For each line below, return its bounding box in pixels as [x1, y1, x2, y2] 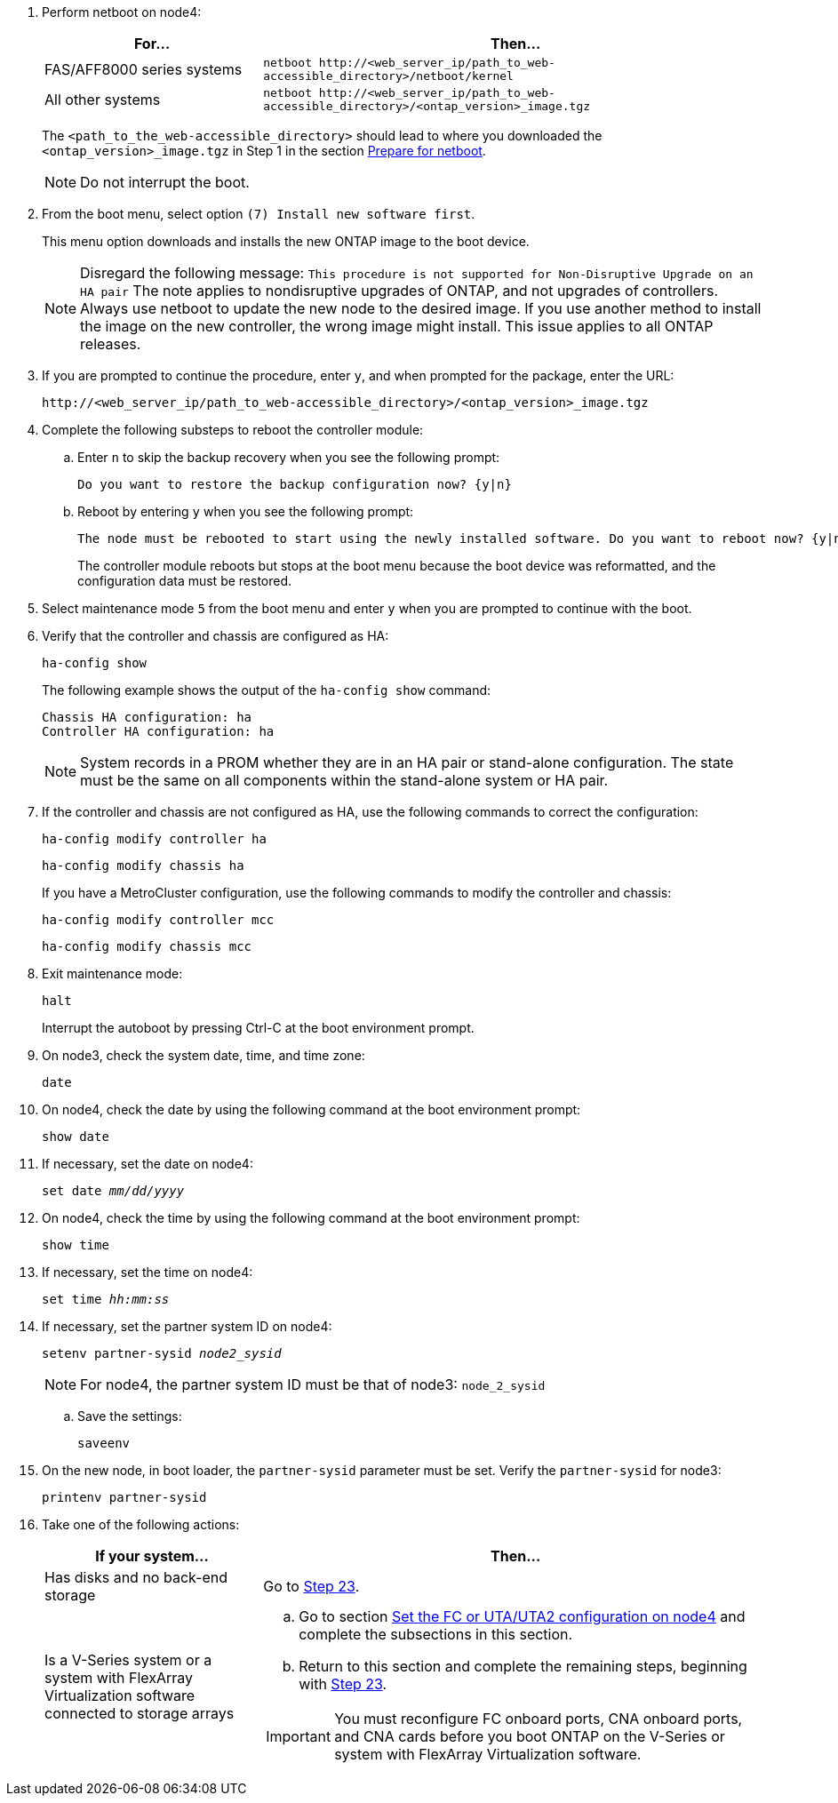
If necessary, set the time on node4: [42, 1264, 253, 1280]
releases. [80, 335, 141, 353]
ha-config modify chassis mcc [42, 939, 252, 953]
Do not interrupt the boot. [80, 173, 250, 191]
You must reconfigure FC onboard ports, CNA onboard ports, [334, 1710, 743, 1727]
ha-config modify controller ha [42, 832, 267, 846]
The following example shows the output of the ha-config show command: [42, 682, 491, 698]
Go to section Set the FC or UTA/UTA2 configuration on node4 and [299, 1608, 746, 1625]
